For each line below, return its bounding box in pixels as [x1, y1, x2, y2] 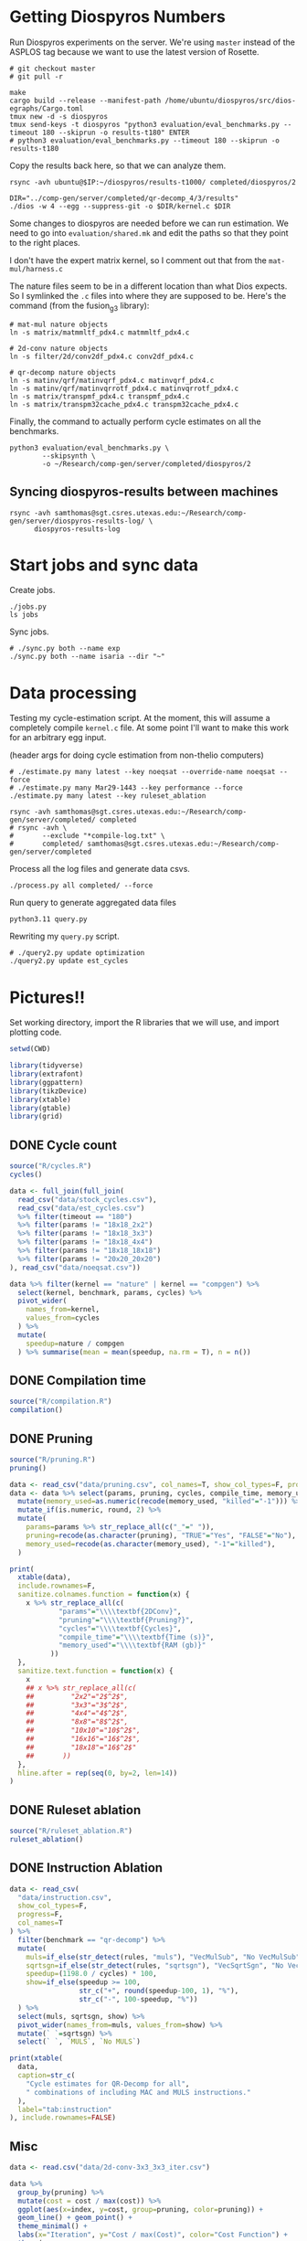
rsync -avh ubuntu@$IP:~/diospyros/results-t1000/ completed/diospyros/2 [9, 177, 297, 186]
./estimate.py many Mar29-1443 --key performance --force [17, 783, 244, 792]
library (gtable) [9, 1103, 71, 1112]
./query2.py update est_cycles [9, 957, 129, 966]
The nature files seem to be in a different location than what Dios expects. [9, 281, 288, 292]
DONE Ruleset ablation [9, 1802, 142, 1818]
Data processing [9, 683, 137, 703]
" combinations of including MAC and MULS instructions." [26, 2087, 251, 2097]
